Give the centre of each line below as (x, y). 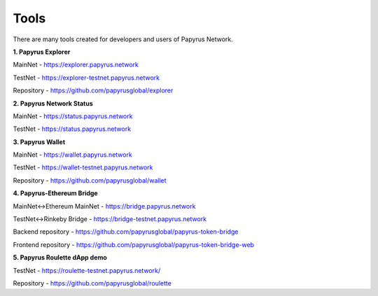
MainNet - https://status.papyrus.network (73, 116)
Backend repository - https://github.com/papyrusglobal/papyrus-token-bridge (126, 232)
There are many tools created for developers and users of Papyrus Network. (123, 39)
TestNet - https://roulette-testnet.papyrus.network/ (87, 270)
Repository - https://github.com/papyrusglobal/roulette (92, 283)
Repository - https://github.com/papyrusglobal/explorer (93, 90)
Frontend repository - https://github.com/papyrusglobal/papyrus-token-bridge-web (134, 244)
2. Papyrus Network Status (53, 103)
